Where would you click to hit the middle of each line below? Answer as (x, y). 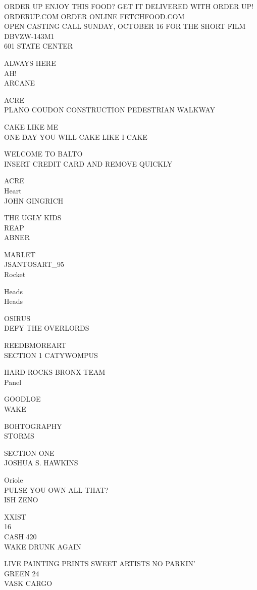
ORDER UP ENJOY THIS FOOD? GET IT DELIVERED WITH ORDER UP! (129, 6)
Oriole (14, 479)
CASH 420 (20, 536)
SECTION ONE (29, 453)
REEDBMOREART (35, 345)
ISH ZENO (21, 500)
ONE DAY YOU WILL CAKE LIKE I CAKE (76, 136)
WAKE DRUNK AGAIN (43, 546)
